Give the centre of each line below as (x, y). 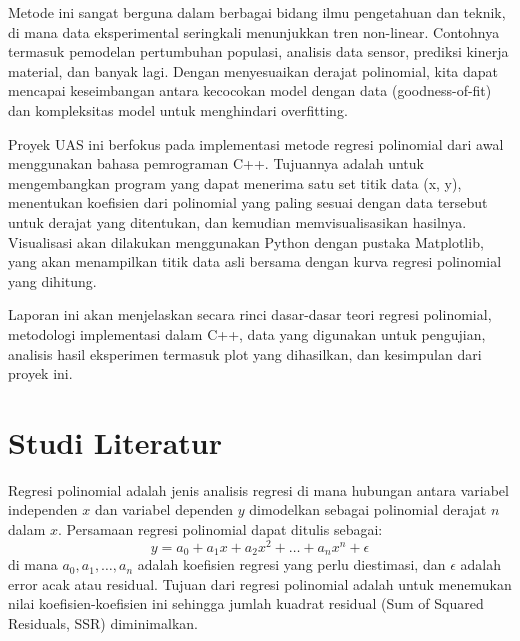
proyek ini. (40, 373)
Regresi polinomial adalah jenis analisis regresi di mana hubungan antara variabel (258, 489)
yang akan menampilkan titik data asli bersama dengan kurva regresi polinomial (255, 261)
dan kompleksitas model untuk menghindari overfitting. (178, 109)
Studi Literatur (115, 441)
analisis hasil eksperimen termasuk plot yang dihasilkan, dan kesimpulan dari (245, 353)
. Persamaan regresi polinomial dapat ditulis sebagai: (220, 529)
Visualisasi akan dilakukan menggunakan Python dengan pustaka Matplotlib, (246, 241)
